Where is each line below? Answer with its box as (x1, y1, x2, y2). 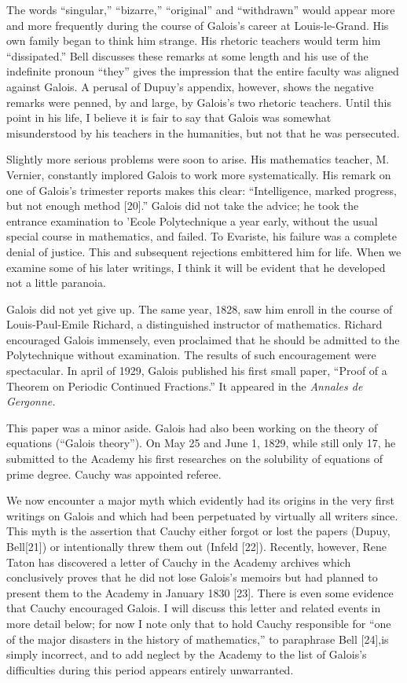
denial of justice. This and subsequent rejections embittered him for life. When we (6, 243, 401, 259)
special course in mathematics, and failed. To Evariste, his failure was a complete (6, 228, 397, 244)
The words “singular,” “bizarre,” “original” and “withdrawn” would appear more (6, 2, 395, 17)
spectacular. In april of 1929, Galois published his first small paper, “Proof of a (6, 362, 387, 379)
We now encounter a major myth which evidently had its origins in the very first (6, 492, 394, 509)
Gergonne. (6, 393, 56, 409)
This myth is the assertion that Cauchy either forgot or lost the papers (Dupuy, (6, 523, 390, 539)
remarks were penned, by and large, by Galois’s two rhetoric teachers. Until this (6, 94, 391, 110)
